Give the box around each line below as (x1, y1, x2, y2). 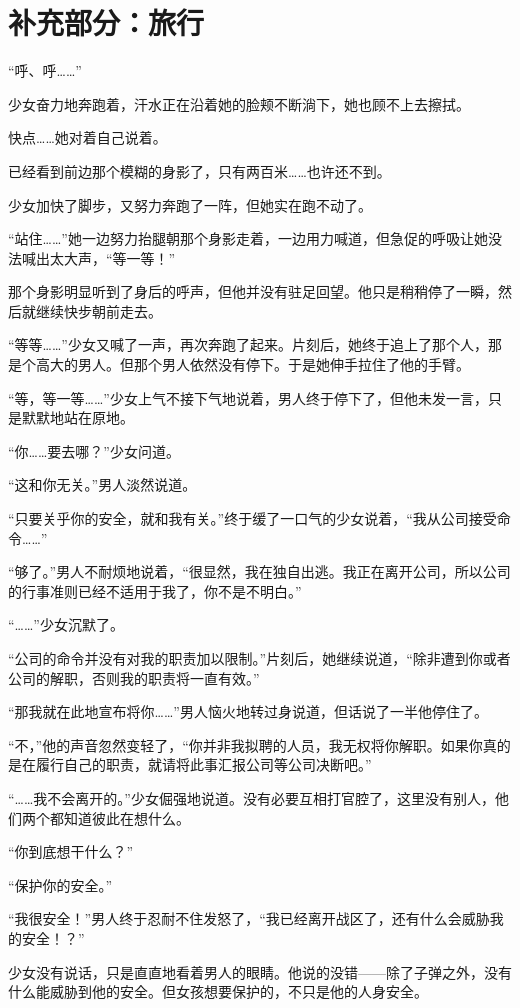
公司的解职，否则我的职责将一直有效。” (8, 667, 260, 688)
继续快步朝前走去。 (35, 300, 162, 321)
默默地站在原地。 (21, 407, 134, 428)
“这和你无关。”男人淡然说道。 (8, 474, 197, 495)
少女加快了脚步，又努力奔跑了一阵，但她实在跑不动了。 (8, 194, 372, 215)
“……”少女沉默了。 (8, 614, 124, 635)
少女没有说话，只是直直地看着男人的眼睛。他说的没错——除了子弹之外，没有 (8, 961, 512, 982)
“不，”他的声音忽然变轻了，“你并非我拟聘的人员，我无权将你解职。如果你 (8, 734, 483, 755)
